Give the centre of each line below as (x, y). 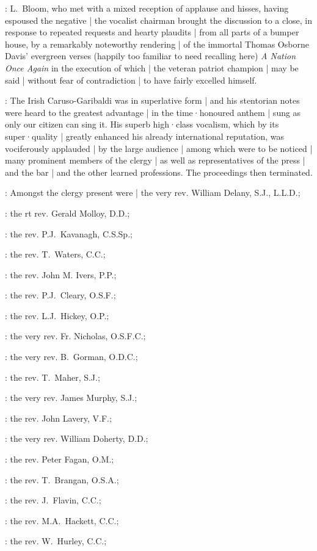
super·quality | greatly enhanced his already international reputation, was (145, 136)
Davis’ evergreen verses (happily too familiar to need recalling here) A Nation (151, 56)
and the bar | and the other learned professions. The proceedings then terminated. (159, 172)
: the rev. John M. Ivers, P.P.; (61, 274)
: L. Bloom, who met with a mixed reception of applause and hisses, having (147, 8)
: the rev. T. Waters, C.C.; (55, 254)
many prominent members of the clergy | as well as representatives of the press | (155, 160)
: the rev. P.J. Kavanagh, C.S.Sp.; (69, 233)
